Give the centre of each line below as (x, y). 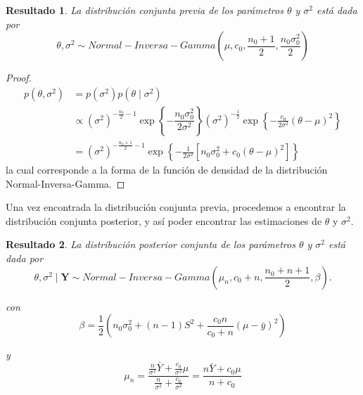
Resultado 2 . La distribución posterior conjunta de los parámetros (151, 244)
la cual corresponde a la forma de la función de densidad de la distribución (167, 170)
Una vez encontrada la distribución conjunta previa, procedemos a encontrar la (176, 207)
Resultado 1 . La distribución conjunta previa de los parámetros (145, 10)
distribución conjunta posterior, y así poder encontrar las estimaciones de (164, 220)
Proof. (19, 78)
